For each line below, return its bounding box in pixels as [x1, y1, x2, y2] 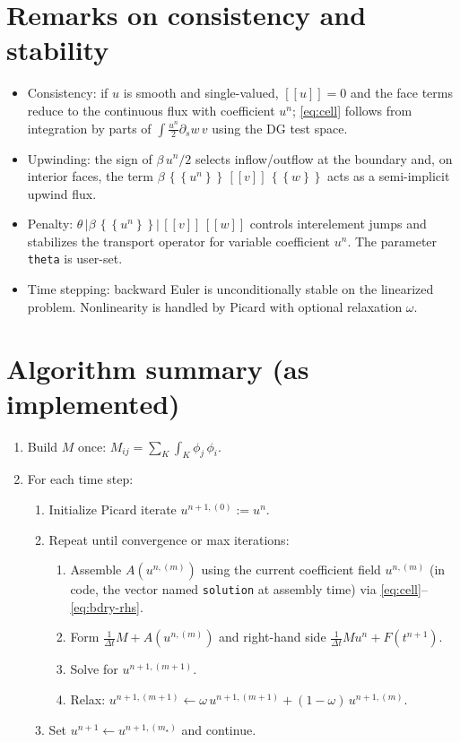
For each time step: [27, 470, 134, 488]
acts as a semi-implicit [327, 167, 450, 185]
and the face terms [350, 83, 454, 102]
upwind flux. [27, 184, 97, 203]
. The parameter [347, 231, 438, 250]
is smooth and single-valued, [123, 83, 279, 102]
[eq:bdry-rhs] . [70, 597, 143, 616]
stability [6, 31, 109, 68]
